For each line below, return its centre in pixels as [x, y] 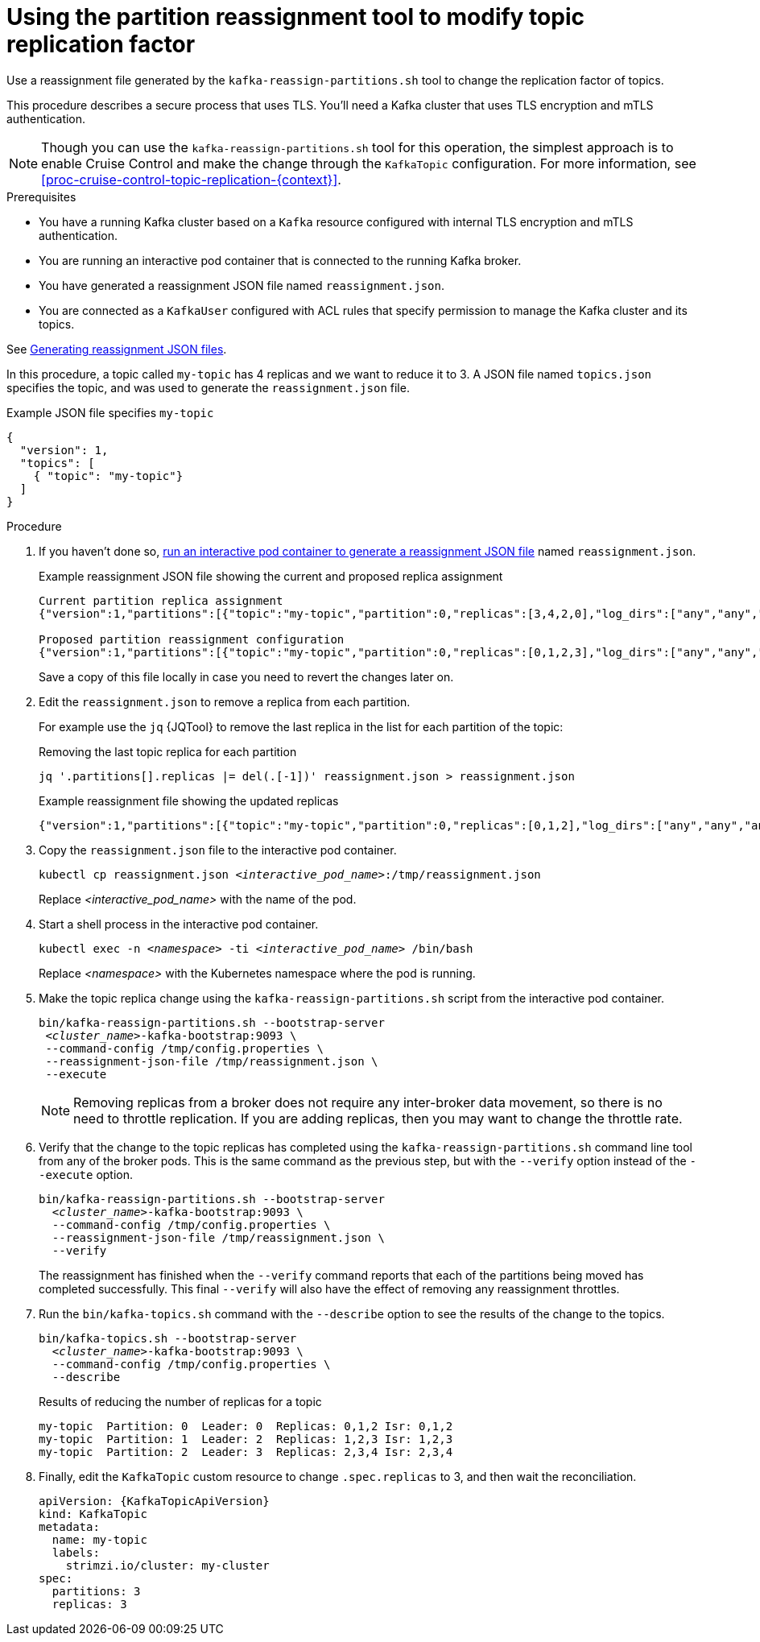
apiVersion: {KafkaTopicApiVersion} [154, 1501]
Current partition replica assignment [161, 600]
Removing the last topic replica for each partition [168, 751]
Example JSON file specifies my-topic [110, 412]
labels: [76, 1552]
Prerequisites [41, 196]
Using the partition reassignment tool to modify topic [295, 17]
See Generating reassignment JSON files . [117, 349]
